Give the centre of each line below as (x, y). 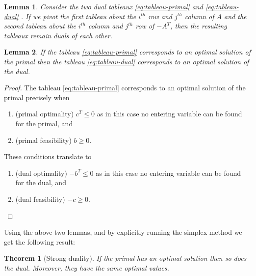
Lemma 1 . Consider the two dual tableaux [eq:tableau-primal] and (103, 6)
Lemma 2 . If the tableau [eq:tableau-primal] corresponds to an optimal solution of (128, 52)
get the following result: (39, 241)
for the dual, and (41, 182)
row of (145, 26)
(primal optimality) (45, 114)
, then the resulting (199, 26)
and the (235, 16)
